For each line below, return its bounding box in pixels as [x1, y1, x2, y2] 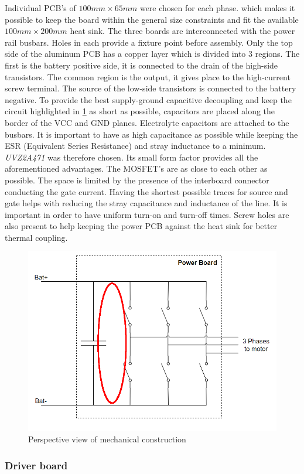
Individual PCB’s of [5, 2, 76, 13]
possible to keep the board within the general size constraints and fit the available [5, 13, 299, 25]
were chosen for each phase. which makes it [139, 2, 295, 13]
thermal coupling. [5, 231, 68, 243]
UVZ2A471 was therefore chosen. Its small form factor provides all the [5, 151, 258, 163]
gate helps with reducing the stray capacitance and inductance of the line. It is [5, 197, 288, 209]
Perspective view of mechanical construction [28, 433, 186, 445]
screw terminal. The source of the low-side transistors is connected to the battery [5, 82, 296, 94]
